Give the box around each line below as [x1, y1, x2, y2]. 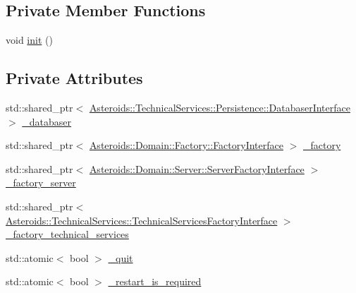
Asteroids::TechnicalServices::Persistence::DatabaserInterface [89, 100, 350, 114]
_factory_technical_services [6, 227, 129, 241]
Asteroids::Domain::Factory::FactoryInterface [89, 138, 283, 153]
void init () [6, 32, 53, 47]
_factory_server [6, 175, 76, 190]
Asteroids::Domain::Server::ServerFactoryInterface [89, 161, 305, 176]
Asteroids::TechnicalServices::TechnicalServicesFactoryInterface [6, 213, 278, 227]
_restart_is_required [108, 274, 202, 289]
